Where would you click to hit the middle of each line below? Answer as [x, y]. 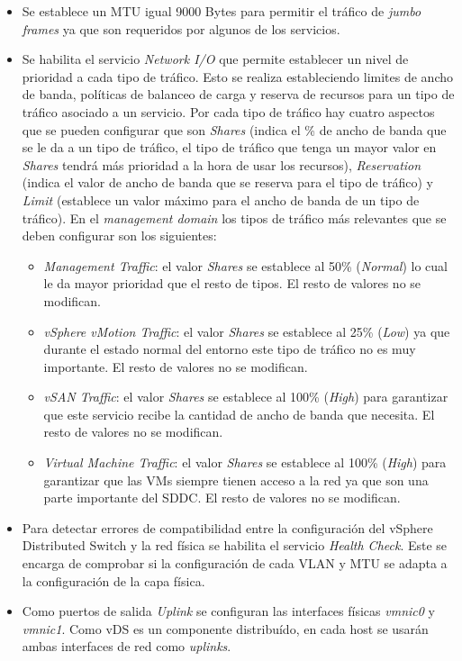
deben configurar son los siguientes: [119, 235]
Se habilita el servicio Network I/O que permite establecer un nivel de [215, 59]
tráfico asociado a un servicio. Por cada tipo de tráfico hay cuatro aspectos [228, 111]
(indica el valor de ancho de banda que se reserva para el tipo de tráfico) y [227, 182]
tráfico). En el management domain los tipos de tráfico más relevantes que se [234, 217]
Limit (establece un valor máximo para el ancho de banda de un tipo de [221, 199]
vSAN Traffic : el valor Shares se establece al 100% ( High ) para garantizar [246, 397]
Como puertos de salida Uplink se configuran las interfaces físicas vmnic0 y [228, 611]
